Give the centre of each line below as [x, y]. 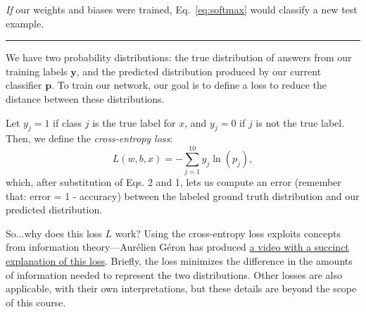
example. [25, 23]
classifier [24, 85]
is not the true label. [300, 122]
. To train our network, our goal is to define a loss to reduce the [189, 85]
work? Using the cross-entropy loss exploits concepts [228, 233]
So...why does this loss [54, 233]
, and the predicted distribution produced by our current [199, 71]
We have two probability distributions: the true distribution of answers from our [179, 57]
